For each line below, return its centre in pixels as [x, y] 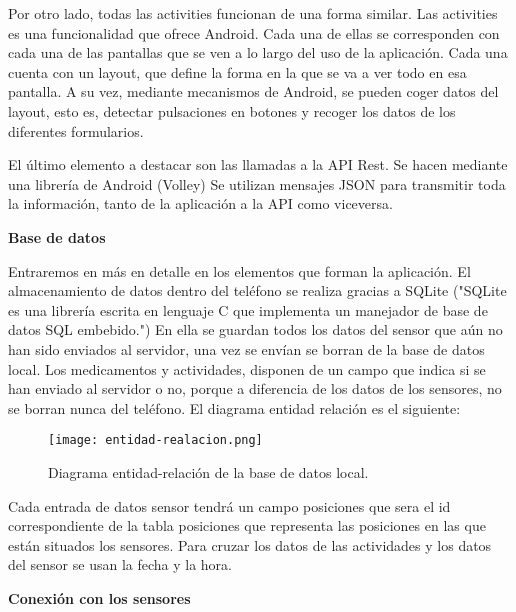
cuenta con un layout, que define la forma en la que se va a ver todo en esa [237, 71]
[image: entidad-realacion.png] [155, 440]
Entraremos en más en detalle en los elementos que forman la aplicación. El [239, 270]
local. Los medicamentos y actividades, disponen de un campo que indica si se [247, 368]
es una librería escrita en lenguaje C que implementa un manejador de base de [248, 309]
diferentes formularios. [76, 130]
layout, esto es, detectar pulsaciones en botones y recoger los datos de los [232, 110]
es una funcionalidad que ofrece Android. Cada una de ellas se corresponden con [254, 32]
